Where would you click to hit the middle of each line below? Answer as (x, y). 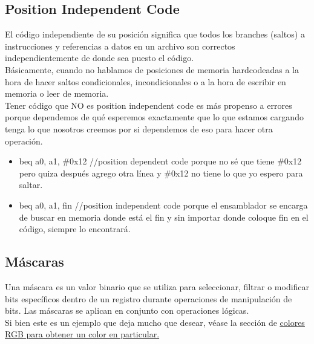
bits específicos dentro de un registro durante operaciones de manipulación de (149, 298)
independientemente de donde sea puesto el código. (100, 58)
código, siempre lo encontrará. (75, 229)
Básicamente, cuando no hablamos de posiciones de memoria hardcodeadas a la (152, 69)
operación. (24, 141)
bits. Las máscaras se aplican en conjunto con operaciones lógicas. (127, 310)
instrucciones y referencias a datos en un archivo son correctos (120, 46)
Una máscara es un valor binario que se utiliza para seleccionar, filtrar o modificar (157, 286)
